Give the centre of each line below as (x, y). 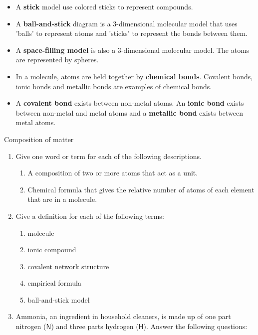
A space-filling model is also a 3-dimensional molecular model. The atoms (132, 50)
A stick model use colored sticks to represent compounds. (104, 6)
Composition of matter (39, 139)
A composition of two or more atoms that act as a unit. (113, 173)
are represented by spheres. (57, 60)
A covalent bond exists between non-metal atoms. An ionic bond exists (130, 103)
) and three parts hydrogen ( (95, 326)
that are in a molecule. (62, 199)
